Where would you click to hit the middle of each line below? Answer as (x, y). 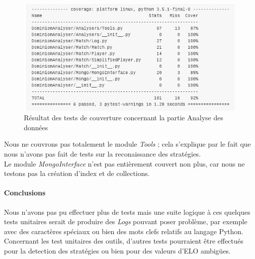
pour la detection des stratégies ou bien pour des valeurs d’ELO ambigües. (118, 250)
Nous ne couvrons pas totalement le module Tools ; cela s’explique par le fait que (127, 144)
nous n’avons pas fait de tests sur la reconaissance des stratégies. (103, 153)
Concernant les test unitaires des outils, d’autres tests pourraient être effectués (124, 241)
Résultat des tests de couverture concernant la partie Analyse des (124, 118)
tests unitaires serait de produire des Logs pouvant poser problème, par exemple (126, 221)
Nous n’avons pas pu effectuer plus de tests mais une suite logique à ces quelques (127, 212)
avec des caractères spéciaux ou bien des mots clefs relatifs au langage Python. (124, 231)
